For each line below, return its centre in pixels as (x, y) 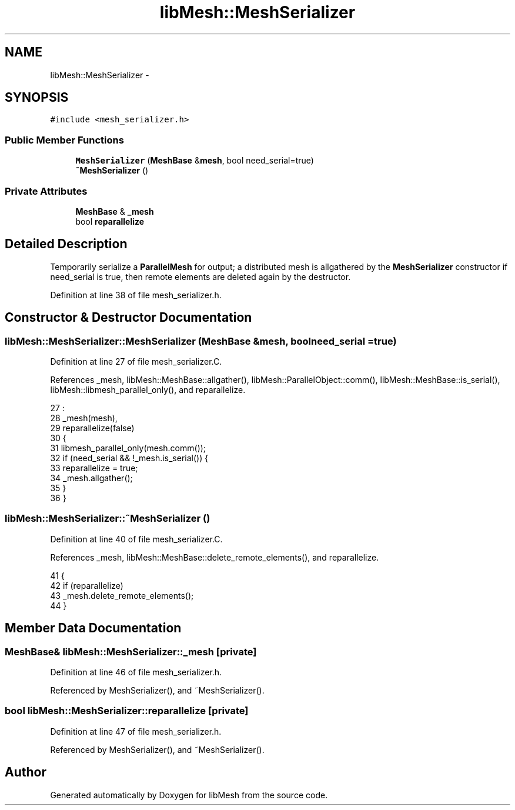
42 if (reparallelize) (87, 585)
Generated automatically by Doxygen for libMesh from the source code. (189, 795)
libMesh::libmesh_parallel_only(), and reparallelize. (148, 390)
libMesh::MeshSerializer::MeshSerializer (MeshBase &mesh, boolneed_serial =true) (201, 341)
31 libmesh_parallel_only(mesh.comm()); (128, 448)
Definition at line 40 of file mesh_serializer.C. (136, 539)
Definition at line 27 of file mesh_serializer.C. (136, 361)
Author (26, 772)
